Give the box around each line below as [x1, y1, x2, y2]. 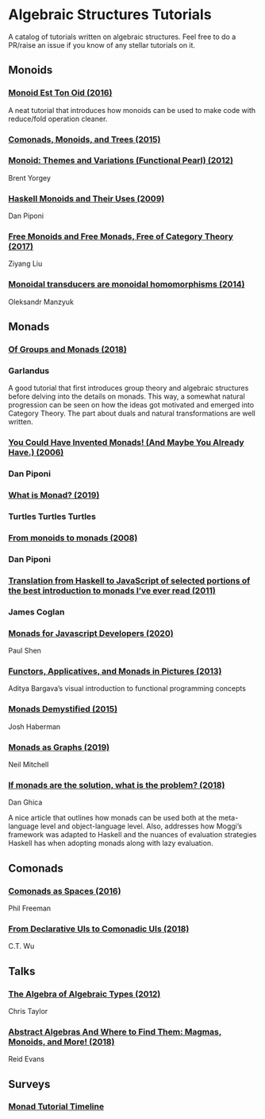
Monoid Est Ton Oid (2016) [8, 88, 113, 99]
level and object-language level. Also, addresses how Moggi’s [40, 821, 243, 831]
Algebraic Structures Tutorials [8, 6, 212, 24]
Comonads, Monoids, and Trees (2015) [8, 134, 161, 145]
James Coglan [8, 606, 65, 618]
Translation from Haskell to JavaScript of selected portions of [8, 575, 251, 586]
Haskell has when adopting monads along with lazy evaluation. [8, 838, 213, 848]
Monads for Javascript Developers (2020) [8, 627, 174, 638]
